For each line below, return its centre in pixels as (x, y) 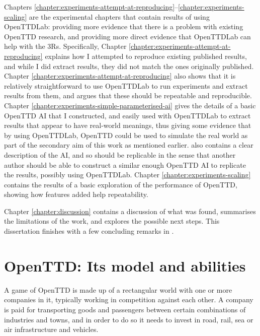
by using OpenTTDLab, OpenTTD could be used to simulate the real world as (126, 135)
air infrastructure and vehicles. (51, 329)
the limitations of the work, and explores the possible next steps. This (112, 221)
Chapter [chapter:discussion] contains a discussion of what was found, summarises (130, 211)
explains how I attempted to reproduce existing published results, (146, 56)
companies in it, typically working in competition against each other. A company (129, 299)
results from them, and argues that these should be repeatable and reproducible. (128, 95)
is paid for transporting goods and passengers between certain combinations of (125, 309)
